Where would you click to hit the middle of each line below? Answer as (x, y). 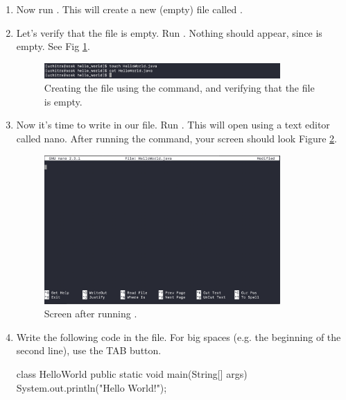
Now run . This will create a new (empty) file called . (129, 9)
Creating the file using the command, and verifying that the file (179, 88)
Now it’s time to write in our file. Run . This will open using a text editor (173, 125)
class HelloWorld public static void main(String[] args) (132, 373)
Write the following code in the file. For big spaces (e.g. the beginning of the (179, 336)
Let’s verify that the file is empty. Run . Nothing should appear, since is (169, 32)
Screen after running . (90, 314)
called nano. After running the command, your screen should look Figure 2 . (177, 139)
